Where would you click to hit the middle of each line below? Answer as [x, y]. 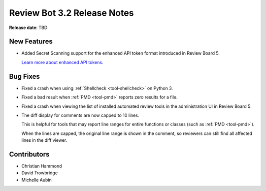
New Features [31, 42]
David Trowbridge [40, 173]
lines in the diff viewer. [44, 140]
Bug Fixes [25, 76]
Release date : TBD [28, 28]
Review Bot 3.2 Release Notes [71, 13]
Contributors [29, 154]
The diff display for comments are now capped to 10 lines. [80, 115]
